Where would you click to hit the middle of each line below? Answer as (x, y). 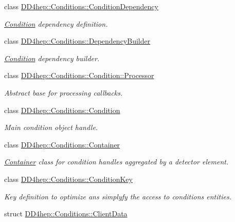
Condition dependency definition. (56, 23)
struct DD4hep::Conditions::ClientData (66, 214)
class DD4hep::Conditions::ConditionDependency (81, 6)
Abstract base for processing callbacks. (64, 92)
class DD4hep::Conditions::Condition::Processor (79, 75)
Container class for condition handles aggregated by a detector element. (116, 162)
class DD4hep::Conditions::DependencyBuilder (77, 41)
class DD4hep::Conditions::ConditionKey (68, 179)
